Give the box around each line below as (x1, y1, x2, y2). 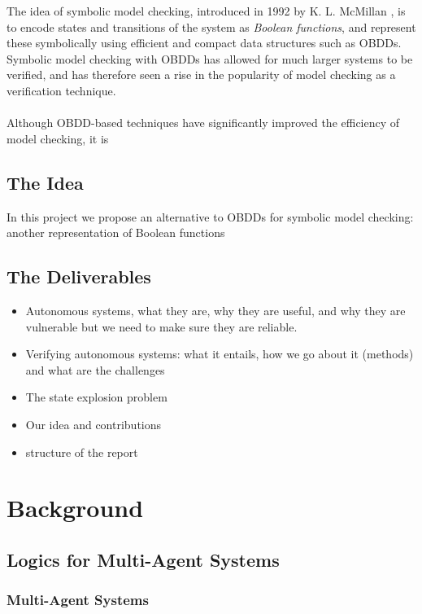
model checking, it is (7, 129, 109, 147)
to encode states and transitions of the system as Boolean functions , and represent (7, 18, 416, 35)
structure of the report (25, 443, 138, 460)
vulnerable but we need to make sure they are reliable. (25, 318, 298, 335)
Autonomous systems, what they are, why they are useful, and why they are (25, 301, 406, 318)
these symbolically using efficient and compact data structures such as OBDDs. (7, 34, 402, 51)
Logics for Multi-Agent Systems (7, 546, 280, 572)
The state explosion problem (25, 388, 167, 406)
